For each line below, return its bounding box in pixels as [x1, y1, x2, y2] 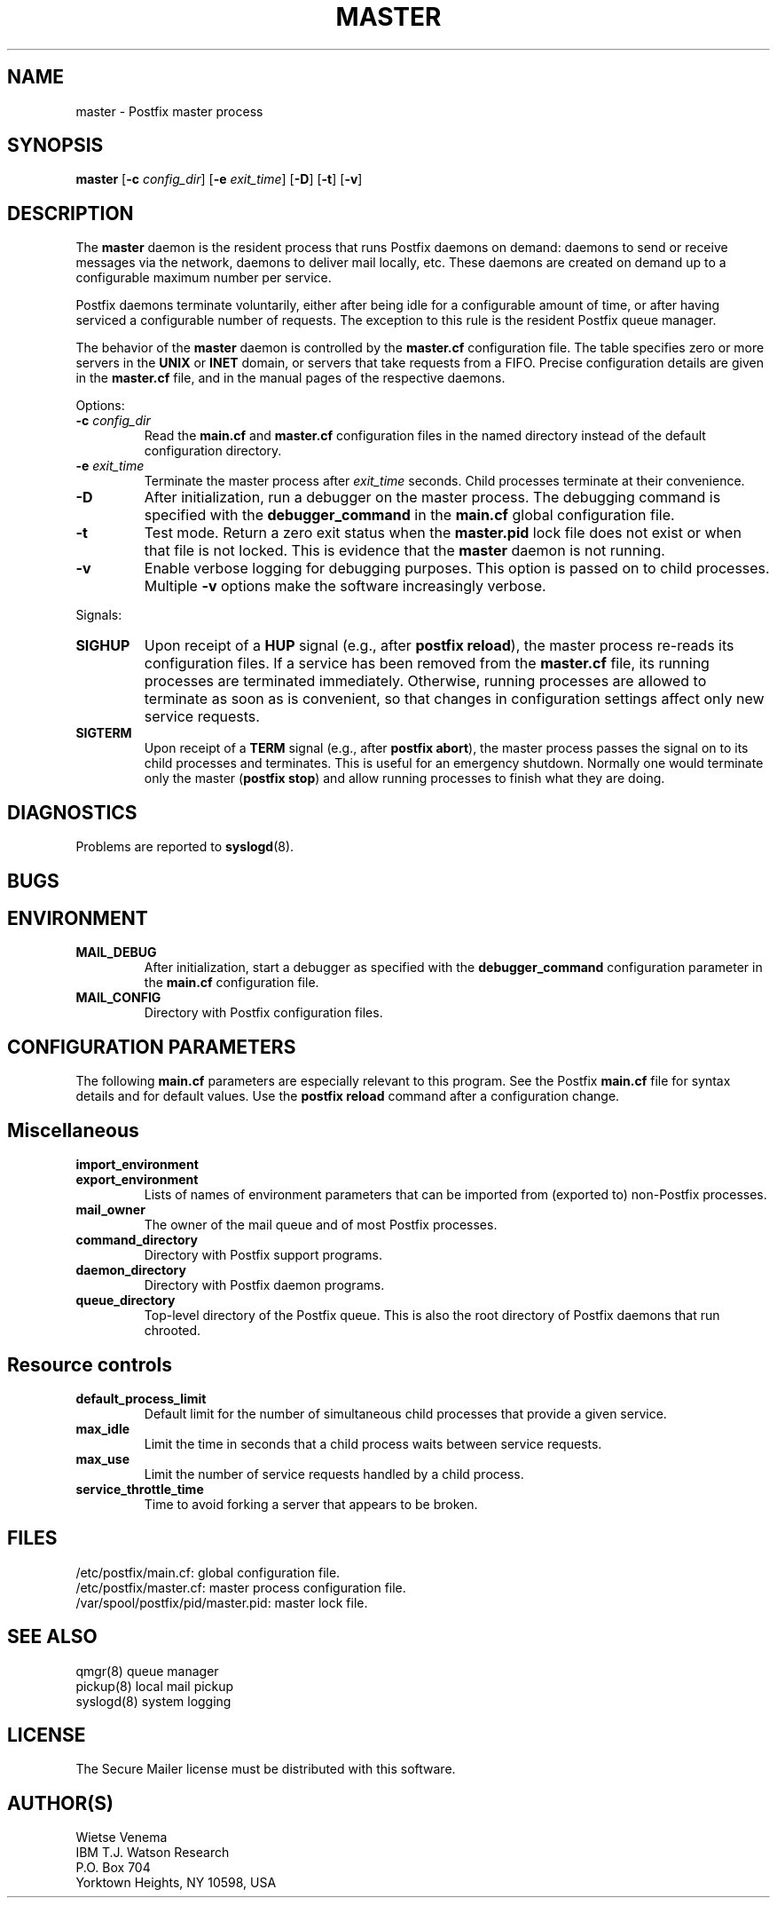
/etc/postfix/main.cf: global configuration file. [75, 1564, 341, 1580]
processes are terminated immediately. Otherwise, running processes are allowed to [144, 672, 707, 691]
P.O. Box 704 [75, 1860, 151, 1876]
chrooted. [144, 1323, 201, 1339]
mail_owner [75, 1202, 145, 1218]
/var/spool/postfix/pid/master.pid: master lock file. [75, 1594, 368, 1610]
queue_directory [75, 1292, 176, 1308]
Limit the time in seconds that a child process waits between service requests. [144, 1435, 602, 1451]
